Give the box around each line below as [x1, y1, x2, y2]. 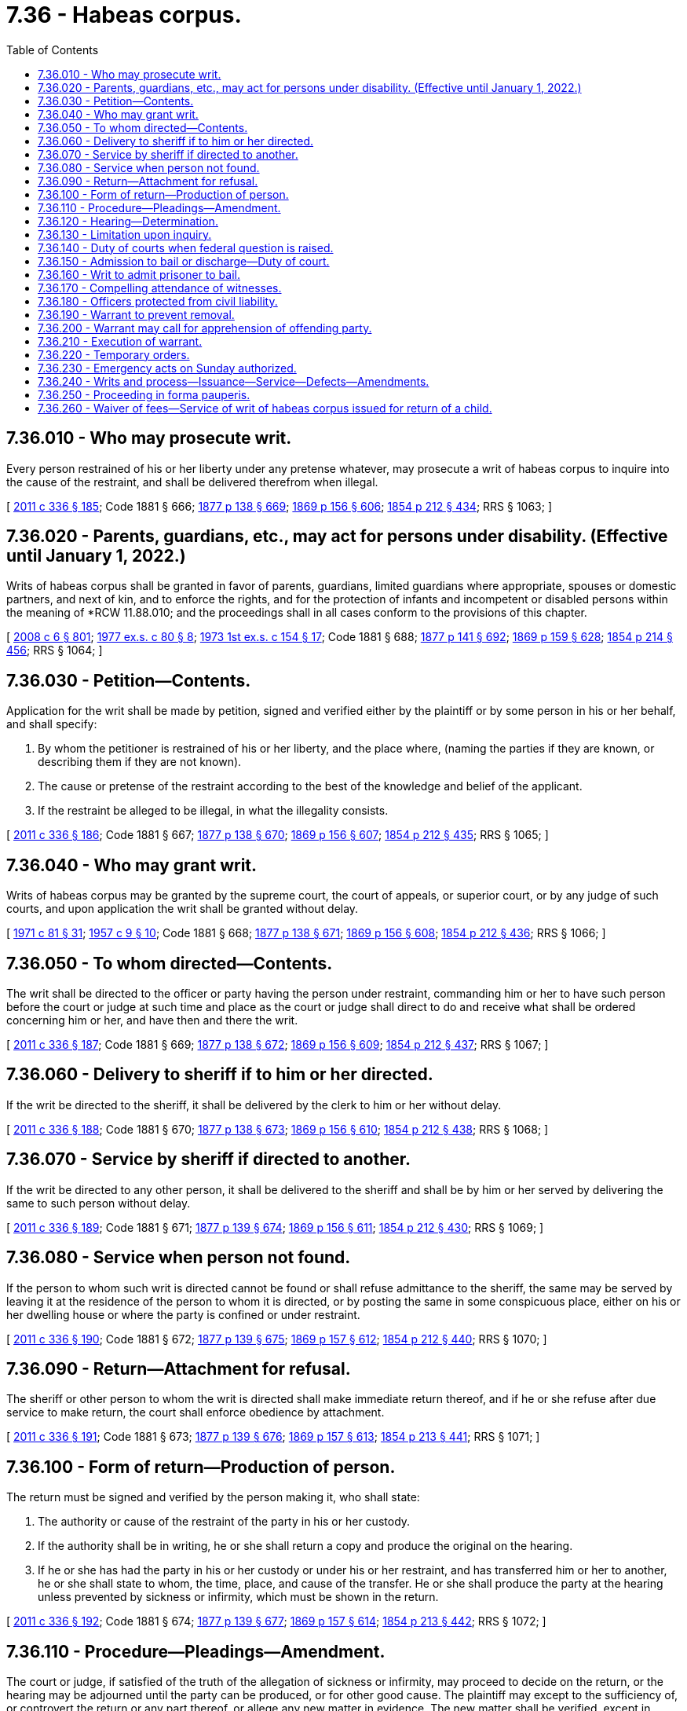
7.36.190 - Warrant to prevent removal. [38, 307, 235, 321]
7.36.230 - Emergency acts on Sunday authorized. [38, 361, 297, 375]
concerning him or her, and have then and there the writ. [6, 1013, 298, 1027]
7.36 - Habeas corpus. [6, 2, 242, 28]
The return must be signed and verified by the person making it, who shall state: [6, 1490, 420, 1504]
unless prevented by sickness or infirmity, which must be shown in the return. [38, 1590, 439, 1604]
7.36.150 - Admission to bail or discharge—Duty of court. [38, 254, 330, 268]
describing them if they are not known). [38, 755, 242, 769]
